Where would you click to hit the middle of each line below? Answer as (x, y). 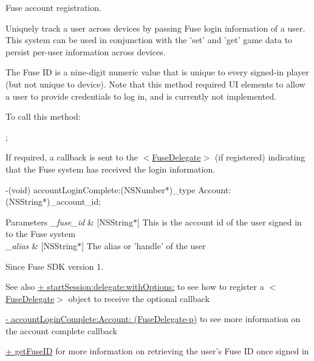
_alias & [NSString (42, 245)
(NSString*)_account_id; (53, 201)
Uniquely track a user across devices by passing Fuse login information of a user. (155, 28)
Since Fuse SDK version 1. (55, 266)
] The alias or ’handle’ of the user (144, 245)
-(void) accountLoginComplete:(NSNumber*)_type (101, 189)
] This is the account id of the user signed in (219, 222)
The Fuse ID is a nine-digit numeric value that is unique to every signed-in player (157, 72)
